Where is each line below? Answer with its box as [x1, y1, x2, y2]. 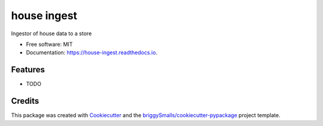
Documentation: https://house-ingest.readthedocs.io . [26, 49, 158, 56]
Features [11, 64, 45, 75]
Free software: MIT [26, 41, 73, 48]
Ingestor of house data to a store [11, 30, 92, 37]
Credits [11, 96, 39, 106]
